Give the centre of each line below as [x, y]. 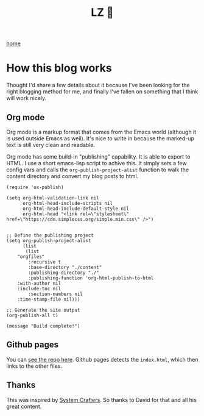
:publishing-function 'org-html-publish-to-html [91, 278]
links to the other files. [34, 366]
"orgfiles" [31, 256]
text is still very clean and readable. [51, 145]
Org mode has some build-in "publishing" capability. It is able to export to [98, 156]
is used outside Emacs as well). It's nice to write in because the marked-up [100, 138]
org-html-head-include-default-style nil [76, 209]
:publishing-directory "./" [64, 273]
